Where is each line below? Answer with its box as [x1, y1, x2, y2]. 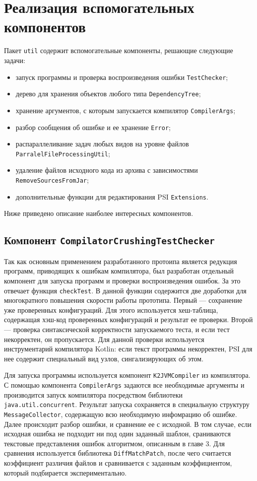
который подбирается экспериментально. [4, 467, 127, 478]
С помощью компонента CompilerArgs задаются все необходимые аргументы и [4, 379, 245, 390]
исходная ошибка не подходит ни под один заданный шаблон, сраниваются [4, 428, 231, 439]
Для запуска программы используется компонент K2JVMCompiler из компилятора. [4, 370, 251, 380]
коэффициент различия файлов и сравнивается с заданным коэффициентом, [4, 457, 232, 468]
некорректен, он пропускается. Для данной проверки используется [4, 334, 204, 344]
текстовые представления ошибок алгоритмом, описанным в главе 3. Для [4, 438, 225, 448]
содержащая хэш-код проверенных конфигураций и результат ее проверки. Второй [4, 314, 253, 325]
